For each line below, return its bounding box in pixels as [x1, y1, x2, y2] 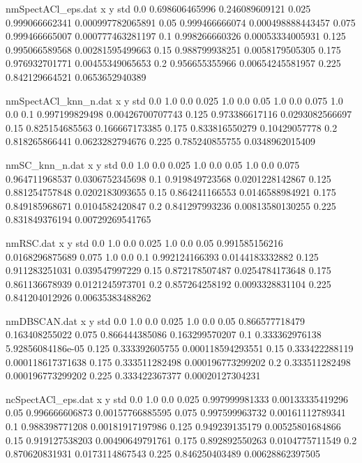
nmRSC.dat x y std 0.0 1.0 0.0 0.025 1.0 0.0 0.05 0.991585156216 [6, 235, 283, 250]
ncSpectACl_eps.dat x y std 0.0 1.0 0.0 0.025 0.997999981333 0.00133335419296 [6, 391, 348, 406]
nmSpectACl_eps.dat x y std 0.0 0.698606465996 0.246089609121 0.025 [6, 1, 311, 15]
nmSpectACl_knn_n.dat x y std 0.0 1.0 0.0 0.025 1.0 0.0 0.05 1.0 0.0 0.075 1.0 [6, 93, 343, 107]
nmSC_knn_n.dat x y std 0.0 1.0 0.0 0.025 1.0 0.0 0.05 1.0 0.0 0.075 [6, 157, 300, 172]
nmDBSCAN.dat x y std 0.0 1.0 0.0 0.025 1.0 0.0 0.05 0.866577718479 [6, 313, 306, 328]
